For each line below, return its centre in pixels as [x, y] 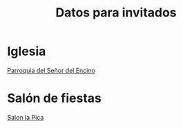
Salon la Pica [26, 117]
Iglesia [27, 51]
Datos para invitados [116, 13]
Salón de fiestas [55, 98]
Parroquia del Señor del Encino [51, 70]
